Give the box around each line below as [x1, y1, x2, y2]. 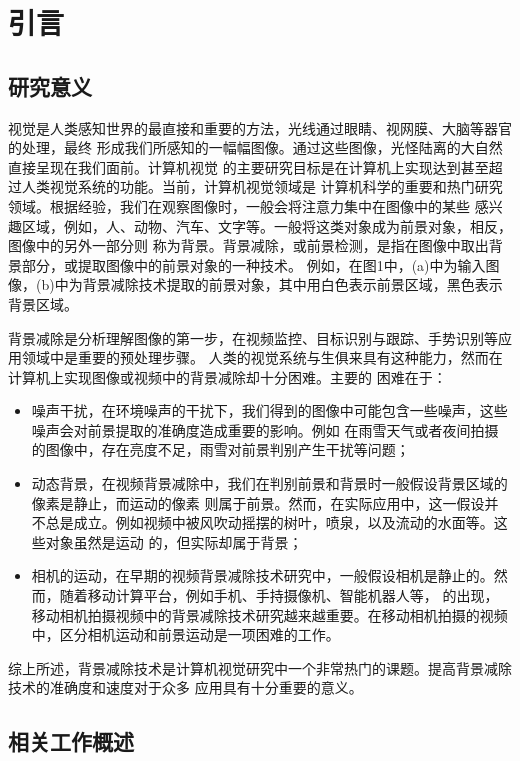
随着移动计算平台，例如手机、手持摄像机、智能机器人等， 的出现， [59, 585, 499, 606]
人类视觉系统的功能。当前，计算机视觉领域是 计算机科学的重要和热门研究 [21, 176, 503, 197]
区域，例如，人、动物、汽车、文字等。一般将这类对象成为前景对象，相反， [21, 215, 512, 236]
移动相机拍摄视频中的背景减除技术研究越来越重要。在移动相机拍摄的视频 [31, 604, 508, 625]
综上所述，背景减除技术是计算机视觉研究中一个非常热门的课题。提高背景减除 [8, 657, 512, 678]
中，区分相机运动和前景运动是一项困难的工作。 [31, 624, 340, 645]
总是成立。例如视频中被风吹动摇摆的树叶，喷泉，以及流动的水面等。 [45, 512, 494, 533]
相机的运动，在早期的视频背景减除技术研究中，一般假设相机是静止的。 [31, 565, 494, 586]
